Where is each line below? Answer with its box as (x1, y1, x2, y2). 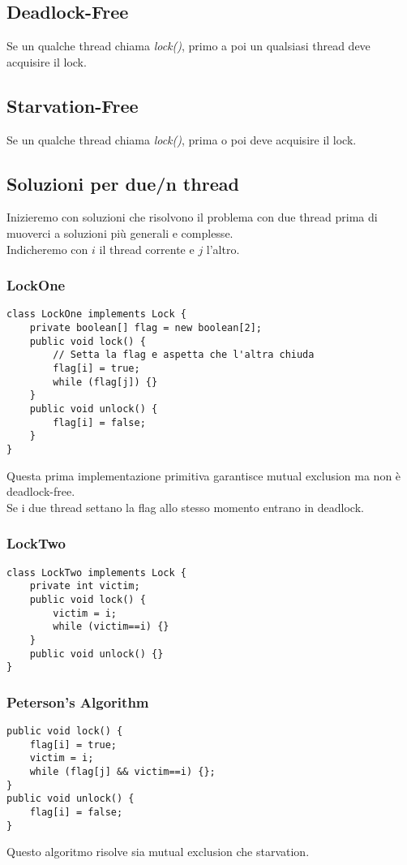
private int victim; (29, 580, 140, 592)
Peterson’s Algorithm (6, 691, 149, 712)
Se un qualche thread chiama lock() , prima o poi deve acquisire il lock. (6, 131, 357, 148)
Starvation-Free (6, 93, 139, 118)
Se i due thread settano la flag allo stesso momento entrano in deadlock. (6, 498, 364, 515)
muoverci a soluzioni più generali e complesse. (6, 224, 233, 241)
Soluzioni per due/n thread (6, 170, 239, 196)
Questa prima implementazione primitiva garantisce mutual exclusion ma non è (6, 467, 401, 484)
